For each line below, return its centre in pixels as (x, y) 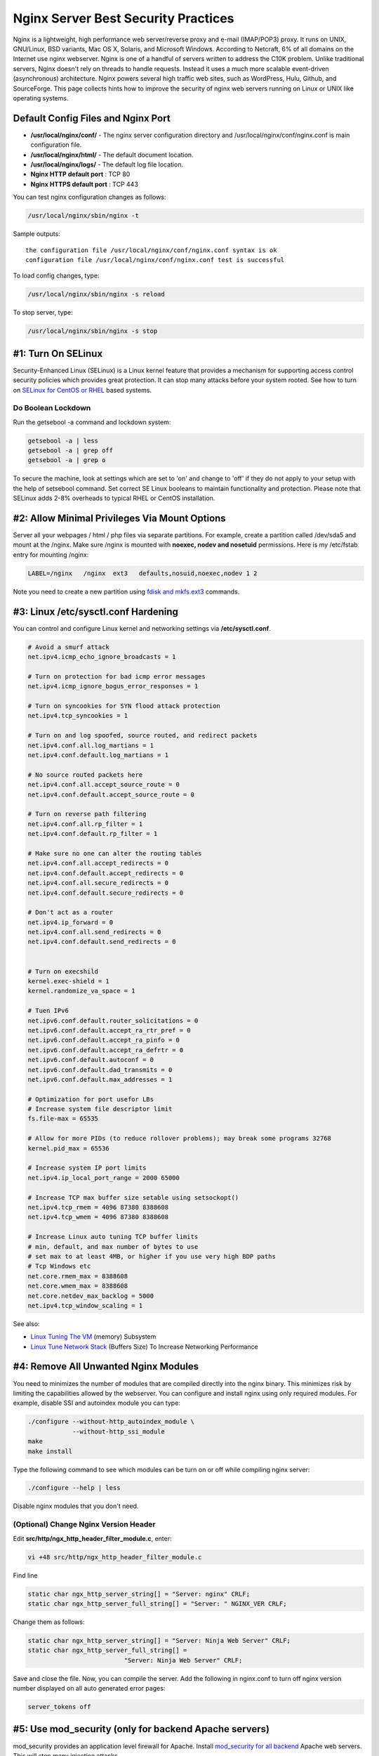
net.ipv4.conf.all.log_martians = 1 (91, 745)
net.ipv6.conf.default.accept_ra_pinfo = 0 (104, 1040)
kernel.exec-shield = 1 (69, 981)
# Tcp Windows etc (59, 1266)
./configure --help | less (74, 1488)
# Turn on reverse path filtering (87, 814)
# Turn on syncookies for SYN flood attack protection (124, 706)
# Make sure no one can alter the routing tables (115, 853)
